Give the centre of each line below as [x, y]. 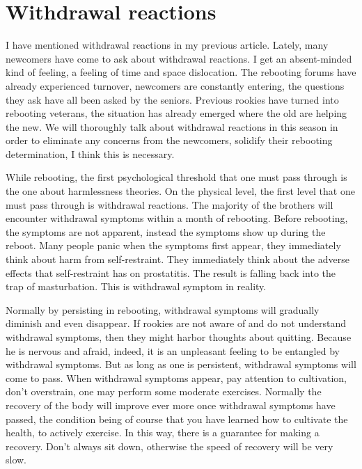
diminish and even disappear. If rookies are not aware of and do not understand [176, 323]
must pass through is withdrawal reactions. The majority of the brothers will [170, 204]
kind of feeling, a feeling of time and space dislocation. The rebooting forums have [181, 72]
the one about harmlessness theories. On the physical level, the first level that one [180, 191]
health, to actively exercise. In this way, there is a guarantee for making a [163, 432]
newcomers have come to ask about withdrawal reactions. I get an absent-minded [179, 58]
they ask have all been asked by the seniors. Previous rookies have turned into [172, 99]
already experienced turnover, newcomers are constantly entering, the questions [175, 85]
